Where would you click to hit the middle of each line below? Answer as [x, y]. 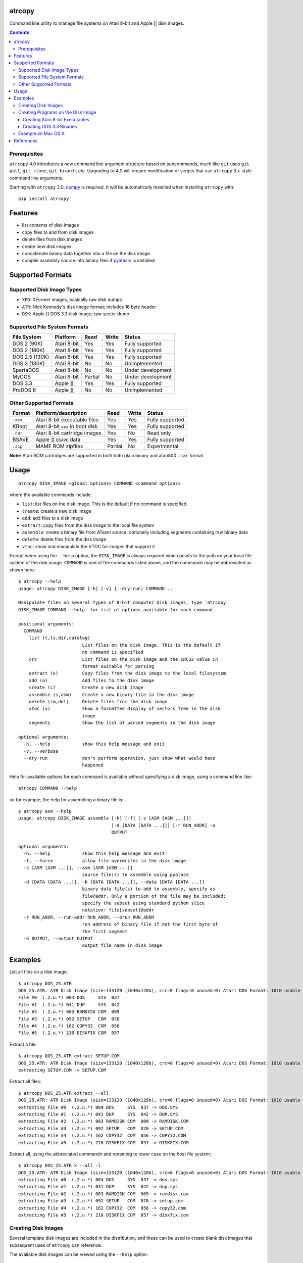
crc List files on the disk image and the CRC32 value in [123, 659]
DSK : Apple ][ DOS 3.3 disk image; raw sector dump [76, 314]
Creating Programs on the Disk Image [57, 112]
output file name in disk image [122, 945]
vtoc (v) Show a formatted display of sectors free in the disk [124, 709]
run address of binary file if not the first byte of [150, 924]
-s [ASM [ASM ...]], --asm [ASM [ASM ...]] [78, 868]
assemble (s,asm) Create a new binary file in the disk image [111, 694]
